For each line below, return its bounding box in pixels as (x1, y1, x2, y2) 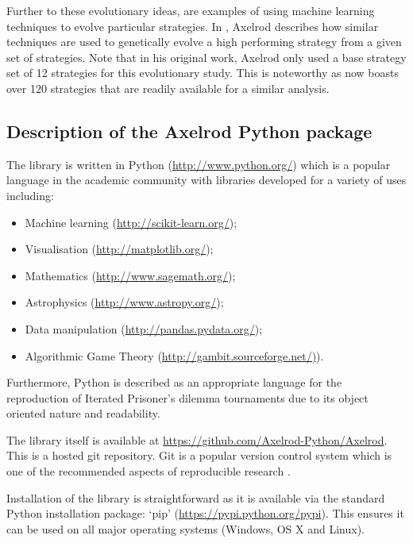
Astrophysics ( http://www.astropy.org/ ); (25, 294, 224, 310)
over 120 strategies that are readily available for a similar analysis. (6, 79, 330, 96)
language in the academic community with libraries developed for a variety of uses (6, 171, 407, 188)
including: (6, 187, 54, 203)
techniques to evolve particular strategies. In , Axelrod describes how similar (6, 17, 379, 34)
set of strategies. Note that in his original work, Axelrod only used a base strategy (6, 48, 407, 65)
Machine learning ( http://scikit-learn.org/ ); (25, 214, 237, 230)
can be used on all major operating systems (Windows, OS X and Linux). (6, 520, 365, 537)
